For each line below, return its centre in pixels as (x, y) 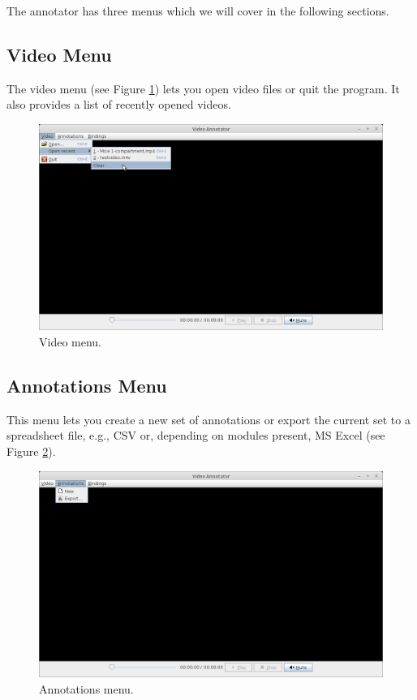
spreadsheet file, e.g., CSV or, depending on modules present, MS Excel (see (196, 435)
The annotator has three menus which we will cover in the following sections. (198, 11)
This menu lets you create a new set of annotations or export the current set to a (208, 419)
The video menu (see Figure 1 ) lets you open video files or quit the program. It (203, 88)
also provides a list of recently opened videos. (119, 104)
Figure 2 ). (31, 451)
